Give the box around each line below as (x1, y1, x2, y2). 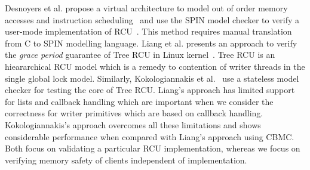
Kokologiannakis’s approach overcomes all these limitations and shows (5, 118, 261, 131)
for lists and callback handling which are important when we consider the (5, 95, 274, 107)
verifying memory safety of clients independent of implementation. (5, 153, 247, 166)
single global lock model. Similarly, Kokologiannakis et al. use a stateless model (5, 72, 299, 84)
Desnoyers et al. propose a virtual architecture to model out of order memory (5, 2, 288, 14)
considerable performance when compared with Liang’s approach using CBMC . (5, 130, 294, 143)
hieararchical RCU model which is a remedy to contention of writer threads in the (5, 60, 305, 72)
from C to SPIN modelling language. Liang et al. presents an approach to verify (5, 36, 297, 49)
